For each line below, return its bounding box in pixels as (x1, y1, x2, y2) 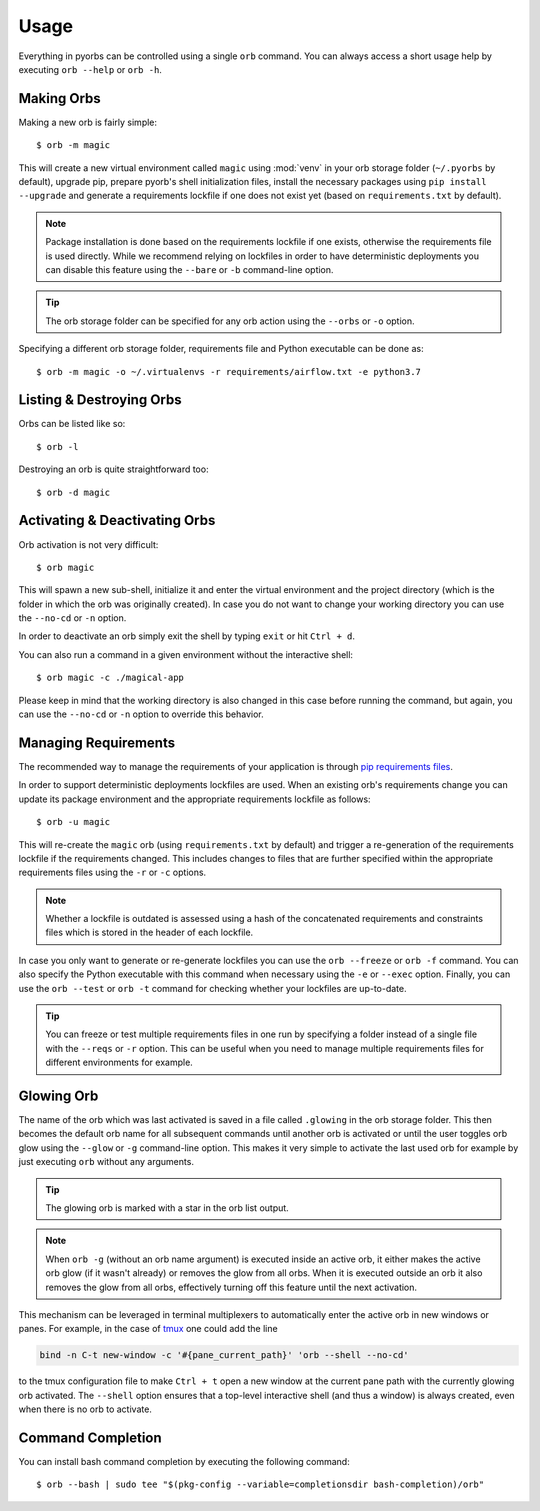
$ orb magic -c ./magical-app (36, 672, 185, 684)
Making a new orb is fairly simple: (18, 116, 158, 128)
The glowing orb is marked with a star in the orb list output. (45, 1202, 289, 1214)
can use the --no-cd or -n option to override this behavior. (18, 708, 264, 720)
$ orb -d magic (36, 486, 111, 498)
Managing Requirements (18, 734, 175, 751)
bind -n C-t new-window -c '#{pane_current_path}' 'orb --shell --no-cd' (39, 1350, 409, 1361)
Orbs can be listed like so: (18, 418, 126, 430)
